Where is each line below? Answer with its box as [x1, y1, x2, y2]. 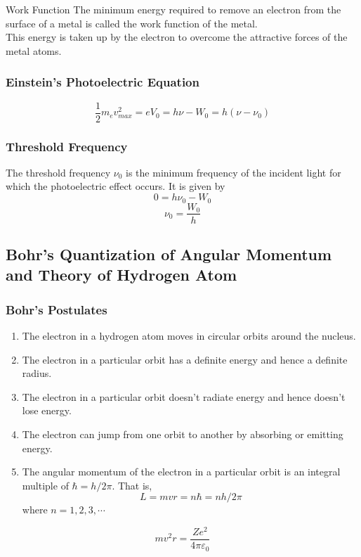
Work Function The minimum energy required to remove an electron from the [6, 2, 341, 16]
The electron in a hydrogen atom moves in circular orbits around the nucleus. [22, 328, 356, 342]
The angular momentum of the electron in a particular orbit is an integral [22, 464, 341, 479]
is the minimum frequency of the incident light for [126, 165, 341, 179]
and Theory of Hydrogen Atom [6, 264, 237, 286]
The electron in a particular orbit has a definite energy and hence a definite [22, 352, 348, 366]
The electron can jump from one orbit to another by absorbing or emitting [22, 426, 343, 441]
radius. [22, 366, 52, 380]
